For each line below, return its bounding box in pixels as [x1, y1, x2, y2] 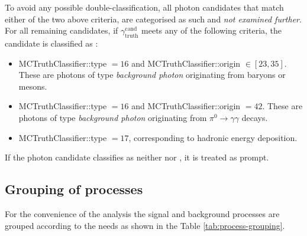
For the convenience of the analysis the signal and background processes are [5, 207, 280, 219]
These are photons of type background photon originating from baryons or [18, 68, 286, 81]
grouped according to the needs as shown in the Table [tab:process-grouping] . [5, 219, 285, 231]
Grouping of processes [5, 180, 143, 198]
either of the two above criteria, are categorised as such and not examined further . [5, 12, 302, 25]
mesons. [18, 80, 47, 92]
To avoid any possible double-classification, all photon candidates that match [5, 1, 284, 13]
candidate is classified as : [5, 37, 98, 49]
